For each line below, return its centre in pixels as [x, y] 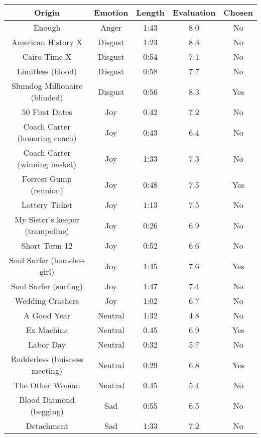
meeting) [47, 370]
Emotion [111, 12]
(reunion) [47, 190]
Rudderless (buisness [47, 359]
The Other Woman [47, 385]
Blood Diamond [47, 400]
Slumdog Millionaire [47, 86]
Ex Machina [47, 330]
